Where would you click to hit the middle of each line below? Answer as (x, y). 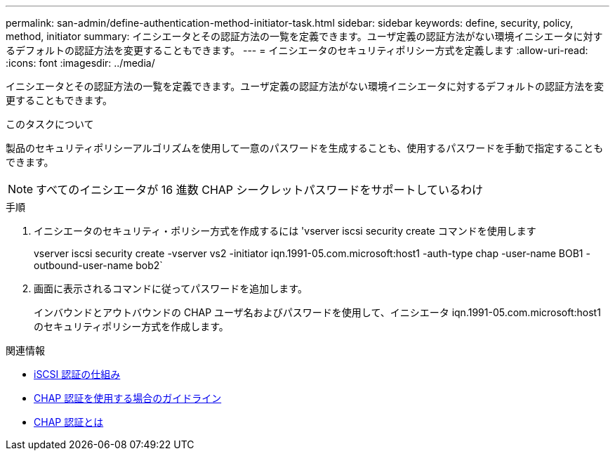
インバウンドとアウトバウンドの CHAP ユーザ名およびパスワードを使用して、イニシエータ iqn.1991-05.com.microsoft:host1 (317, 312)
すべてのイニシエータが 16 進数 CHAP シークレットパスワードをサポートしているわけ (260, 190)
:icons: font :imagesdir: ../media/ (80, 63)
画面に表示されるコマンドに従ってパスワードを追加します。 (171, 288)
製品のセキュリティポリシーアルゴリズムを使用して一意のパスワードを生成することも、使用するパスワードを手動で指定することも (305, 148)
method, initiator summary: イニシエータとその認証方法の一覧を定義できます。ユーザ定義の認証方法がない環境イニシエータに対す (304, 36)
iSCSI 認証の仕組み (77, 374)
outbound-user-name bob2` (98, 265)
